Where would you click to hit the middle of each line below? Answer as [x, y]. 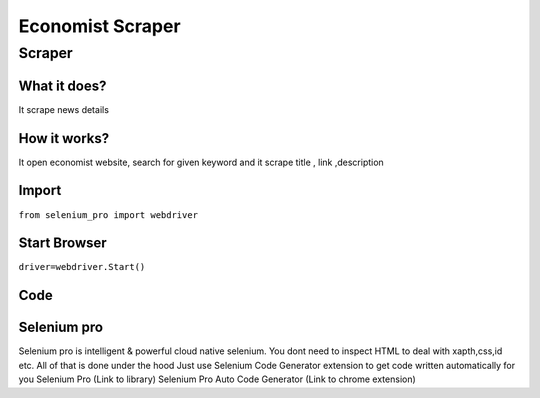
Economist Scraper [99, 26]
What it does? [62, 85]
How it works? [64, 138]
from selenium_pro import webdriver [108, 214]
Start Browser [62, 243]
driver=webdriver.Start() [82, 267]
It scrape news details [64, 109]
